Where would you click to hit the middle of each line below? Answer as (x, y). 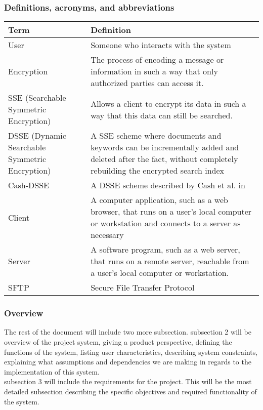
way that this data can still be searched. (162, 115)
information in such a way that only (154, 71)
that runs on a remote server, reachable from (170, 261)
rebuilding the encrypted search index (157, 171)
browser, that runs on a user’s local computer (171, 212)
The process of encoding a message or (157, 60)
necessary (107, 235)
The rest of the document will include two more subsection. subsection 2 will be (128, 332)
